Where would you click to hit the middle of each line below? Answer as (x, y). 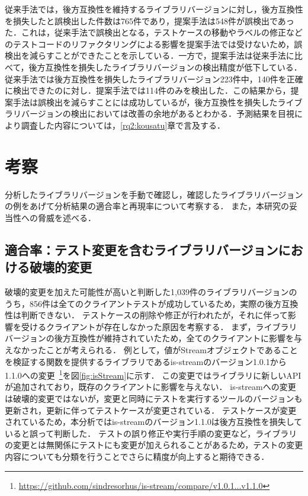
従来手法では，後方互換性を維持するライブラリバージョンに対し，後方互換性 (154, 9)
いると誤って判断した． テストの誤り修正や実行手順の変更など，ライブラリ (151, 433)
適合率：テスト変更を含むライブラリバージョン (142, 249)
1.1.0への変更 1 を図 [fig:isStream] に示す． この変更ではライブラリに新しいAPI (153, 374)
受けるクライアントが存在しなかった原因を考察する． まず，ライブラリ (159, 326)
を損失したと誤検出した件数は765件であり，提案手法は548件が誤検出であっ (150, 20)
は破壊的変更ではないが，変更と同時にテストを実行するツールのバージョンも (154, 399)
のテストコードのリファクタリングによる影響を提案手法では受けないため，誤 (154, 44)
